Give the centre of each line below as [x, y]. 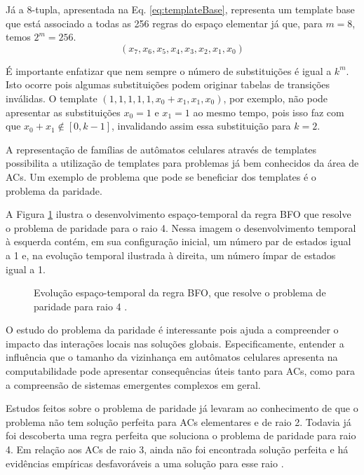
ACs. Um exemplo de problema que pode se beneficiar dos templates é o [161, 176]
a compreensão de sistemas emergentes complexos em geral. [133, 384]
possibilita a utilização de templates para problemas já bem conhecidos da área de [182, 163]
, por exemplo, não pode [276, 98]
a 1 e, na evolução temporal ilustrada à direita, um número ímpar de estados [171, 255]
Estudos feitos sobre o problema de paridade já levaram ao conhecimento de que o [182, 408]
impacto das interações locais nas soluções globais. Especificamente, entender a [175, 343]
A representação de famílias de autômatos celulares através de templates [161, 149]
